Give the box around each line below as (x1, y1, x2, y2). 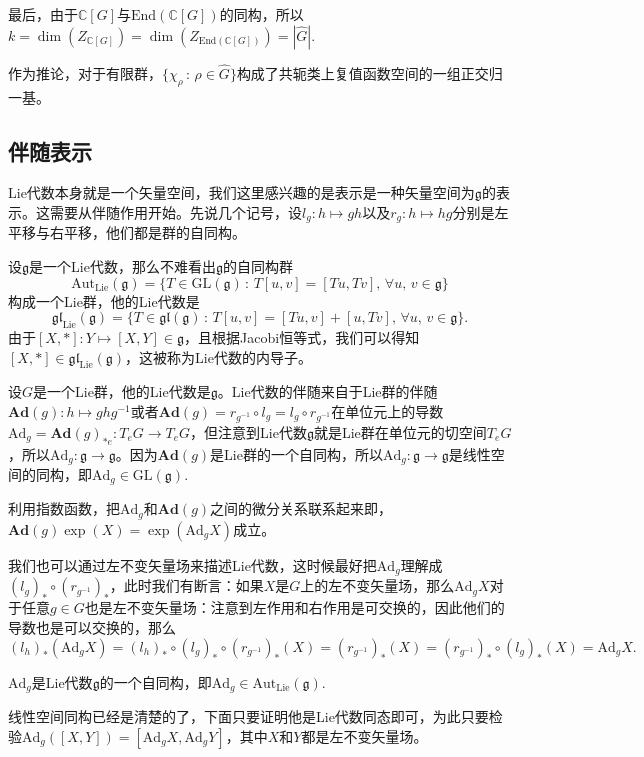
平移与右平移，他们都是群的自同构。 (8, 222, 246, 243)
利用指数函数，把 (8, 498, 120, 519)
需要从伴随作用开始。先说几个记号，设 (49, 202, 302, 222)
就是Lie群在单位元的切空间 (313, 421, 487, 442)
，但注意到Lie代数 (190, 421, 307, 442)
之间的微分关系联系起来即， (210, 498, 393, 519)
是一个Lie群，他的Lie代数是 (33, 381, 211, 402)
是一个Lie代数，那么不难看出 (29, 256, 216, 277)
